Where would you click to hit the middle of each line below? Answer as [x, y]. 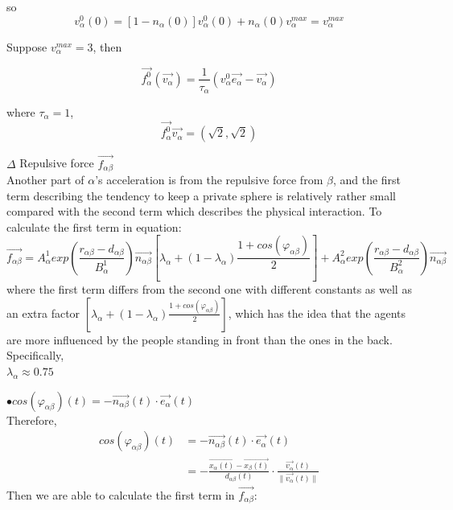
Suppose [27, 46]
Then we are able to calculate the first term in [121, 494]
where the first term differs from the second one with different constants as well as [209, 289]
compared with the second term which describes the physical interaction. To [194, 211]
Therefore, [32, 420]
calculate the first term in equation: [94, 226]
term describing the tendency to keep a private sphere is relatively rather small [201, 195]
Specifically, [35, 355]
